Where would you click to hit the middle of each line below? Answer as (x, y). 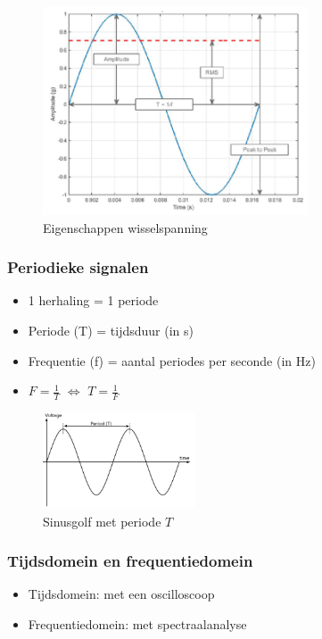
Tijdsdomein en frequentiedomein (130, 561)
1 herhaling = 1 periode (93, 300)
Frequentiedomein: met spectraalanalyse (137, 623)
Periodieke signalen (78, 267)
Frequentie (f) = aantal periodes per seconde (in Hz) (172, 360)
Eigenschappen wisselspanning (125, 227)
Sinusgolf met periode (102, 521)
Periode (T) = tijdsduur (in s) (111, 330)
